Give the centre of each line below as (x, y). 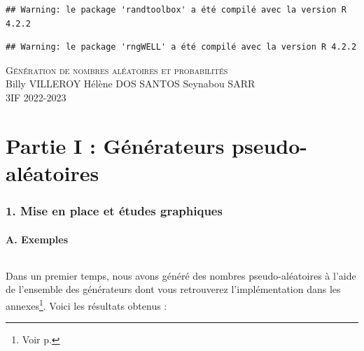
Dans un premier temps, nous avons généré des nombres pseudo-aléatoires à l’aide (181, 275)
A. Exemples (37, 239)
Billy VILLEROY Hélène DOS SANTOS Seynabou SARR (131, 84)
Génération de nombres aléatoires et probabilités (117, 70)
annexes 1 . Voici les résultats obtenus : (86, 304)
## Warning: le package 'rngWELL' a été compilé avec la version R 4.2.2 (181, 47)
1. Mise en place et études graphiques (114, 211)
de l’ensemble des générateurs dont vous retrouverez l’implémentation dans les (173, 289)
